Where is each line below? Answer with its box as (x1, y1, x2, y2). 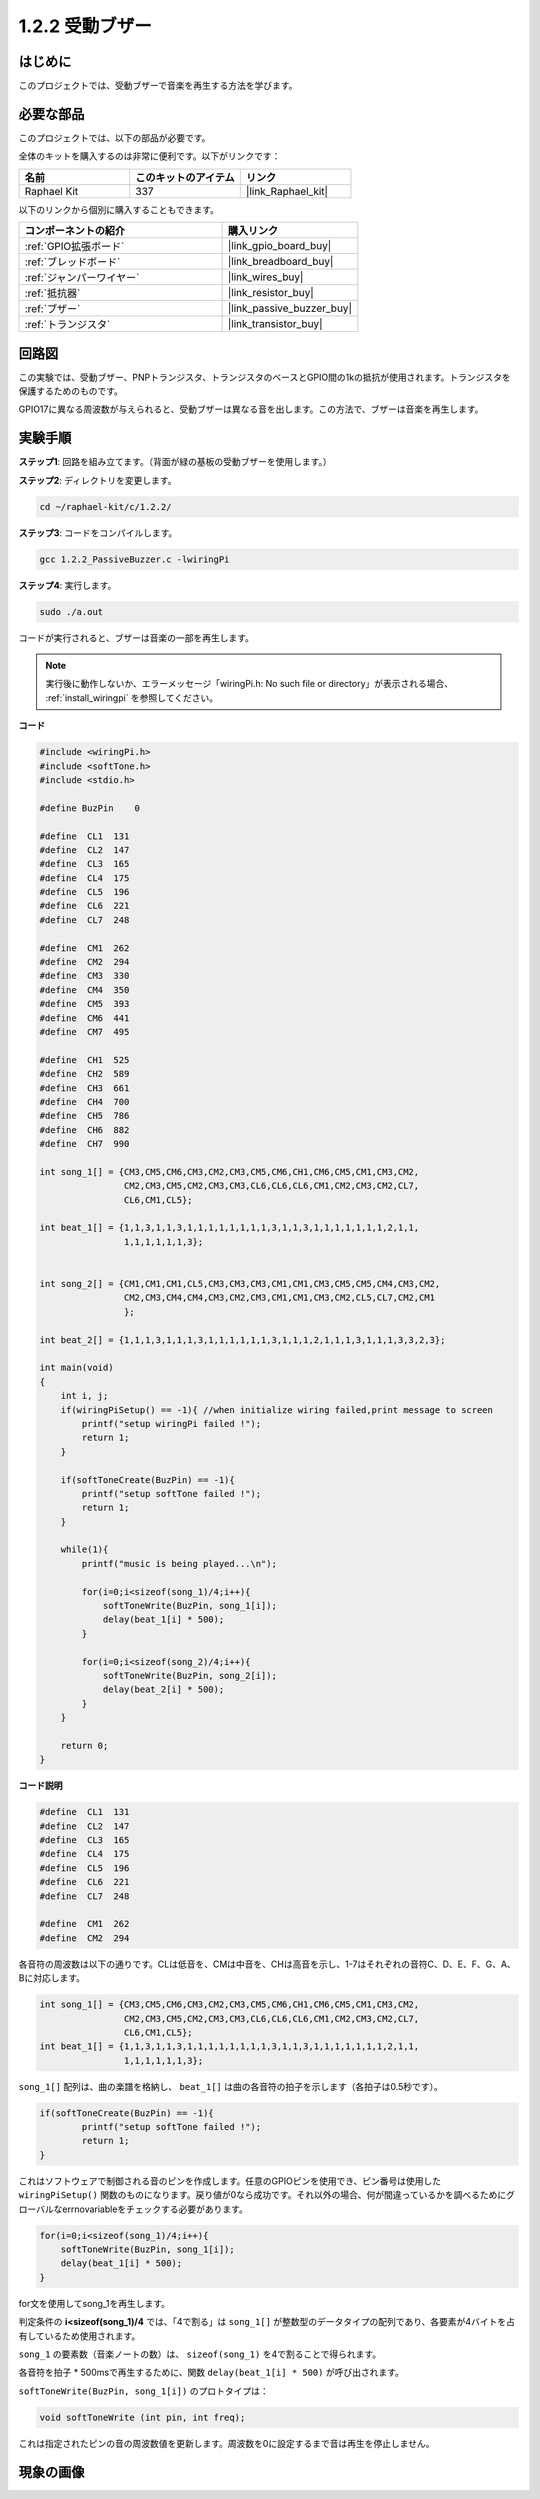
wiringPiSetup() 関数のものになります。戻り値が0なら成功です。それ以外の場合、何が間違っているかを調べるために (18, 2189, 507, 2201)
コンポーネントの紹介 (24, 224, 125, 238)
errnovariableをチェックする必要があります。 (61, 2203, 249, 2215)
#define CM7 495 (39, 1026, 130, 1037)
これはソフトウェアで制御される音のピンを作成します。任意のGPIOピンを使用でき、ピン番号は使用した (18, 2175, 442, 2187)
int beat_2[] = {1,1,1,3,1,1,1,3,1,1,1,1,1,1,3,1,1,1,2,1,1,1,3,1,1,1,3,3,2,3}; (39, 1334, 446, 1345)
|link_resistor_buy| (227, 286, 314, 300)
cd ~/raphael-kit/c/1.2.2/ (39, 501, 172, 512)
